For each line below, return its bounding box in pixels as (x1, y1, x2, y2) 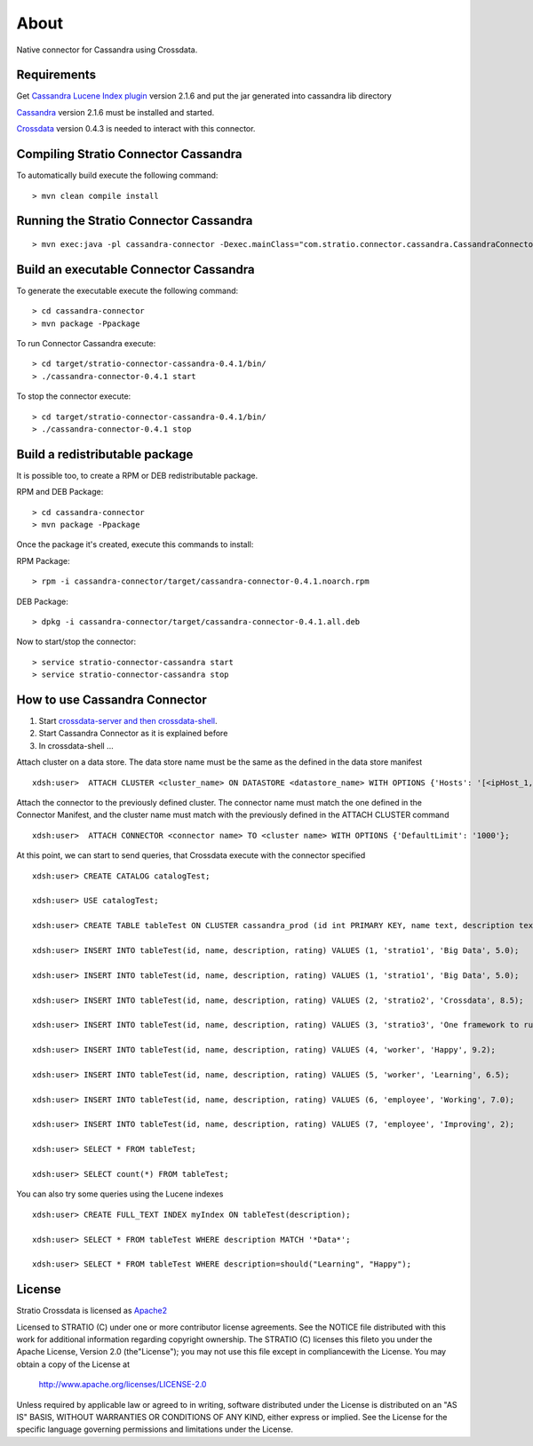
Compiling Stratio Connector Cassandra (16, 147, 243, 162)
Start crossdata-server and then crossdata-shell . (38, 716, 218, 727)
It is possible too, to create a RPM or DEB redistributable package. (16, 470, 258, 481)
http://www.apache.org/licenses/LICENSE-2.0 (38, 1379, 207, 1390)
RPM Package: (16, 555, 70, 566)
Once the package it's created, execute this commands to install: (16, 539, 254, 550)
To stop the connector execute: (16, 391, 131, 401)
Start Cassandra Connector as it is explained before (38, 728, 228, 739)
